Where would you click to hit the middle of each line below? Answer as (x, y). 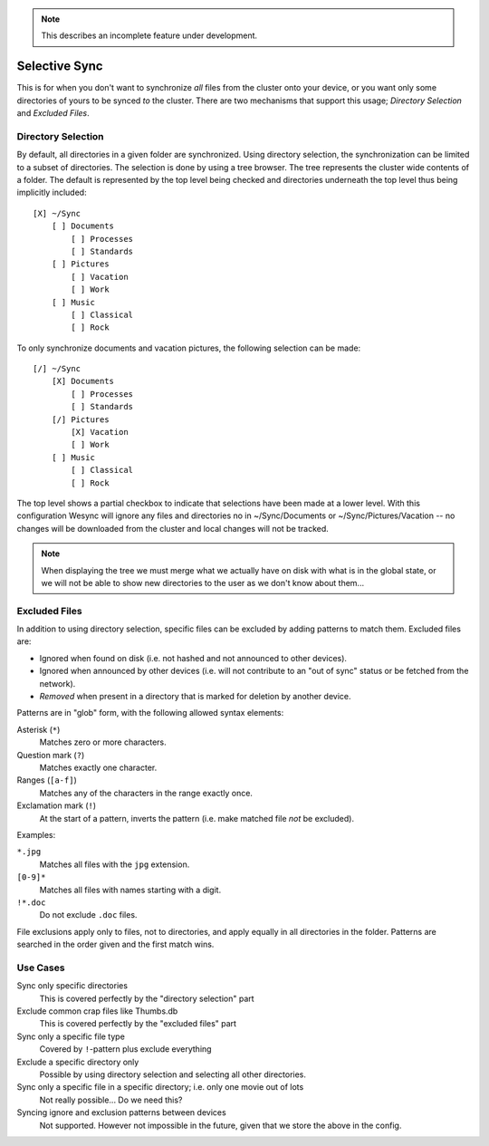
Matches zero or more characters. (103, 742)
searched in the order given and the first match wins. (115, 944)
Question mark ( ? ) (51, 755)
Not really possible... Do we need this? (111, 1100)
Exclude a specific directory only (78, 1062)
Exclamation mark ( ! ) (57, 805)
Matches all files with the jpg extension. (115, 864)
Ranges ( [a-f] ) (47, 780)
